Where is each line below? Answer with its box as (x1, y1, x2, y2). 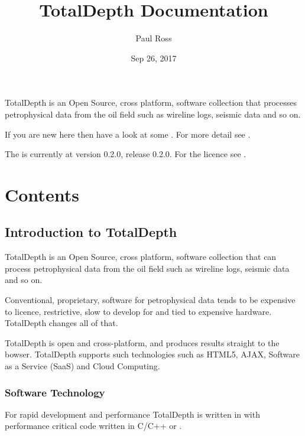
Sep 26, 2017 (131, 51, 177, 64)
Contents (5, 182, 79, 206)
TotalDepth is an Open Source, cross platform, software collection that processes (5, 96, 297, 109)
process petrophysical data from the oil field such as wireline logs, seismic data (5, 262, 290, 274)
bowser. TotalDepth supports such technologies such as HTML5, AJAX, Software (5, 348, 300, 360)
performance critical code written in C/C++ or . (5, 419, 182, 432)
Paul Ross (135, 32, 172, 44)
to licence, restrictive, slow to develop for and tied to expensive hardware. (5, 305, 272, 317)
